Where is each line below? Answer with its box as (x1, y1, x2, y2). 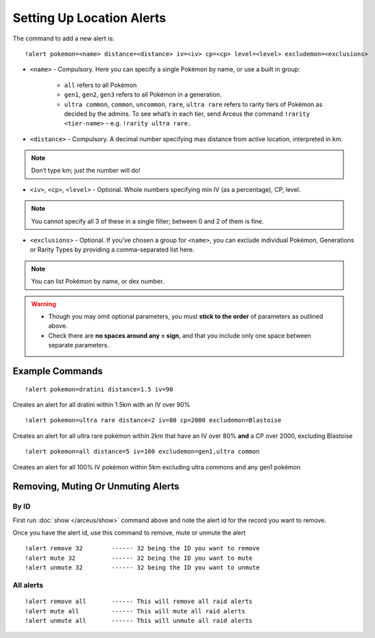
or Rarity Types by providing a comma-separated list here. (29, 245, 195, 254)
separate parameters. (48, 341, 110, 349)
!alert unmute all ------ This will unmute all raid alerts (25, 617, 253, 624)
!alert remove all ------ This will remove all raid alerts (25, 598, 253, 606)
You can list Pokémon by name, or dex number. (31, 278, 165, 286)
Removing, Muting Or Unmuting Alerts (12, 480, 180, 493)
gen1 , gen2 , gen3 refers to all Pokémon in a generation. (64, 90, 222, 99)
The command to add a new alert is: (12, 34, 114, 42)
